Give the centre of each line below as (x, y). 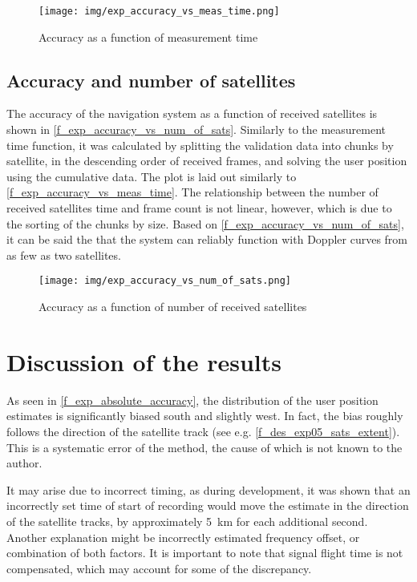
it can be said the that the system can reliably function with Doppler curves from (207, 239)
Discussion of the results (144, 361)
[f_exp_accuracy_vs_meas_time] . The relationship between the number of (192, 192)
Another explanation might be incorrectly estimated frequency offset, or (183, 537)
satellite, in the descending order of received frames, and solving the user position (207, 161)
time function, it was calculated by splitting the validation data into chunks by (200, 145)
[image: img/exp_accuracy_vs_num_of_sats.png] (165, 281)
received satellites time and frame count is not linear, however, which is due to (199, 208)
